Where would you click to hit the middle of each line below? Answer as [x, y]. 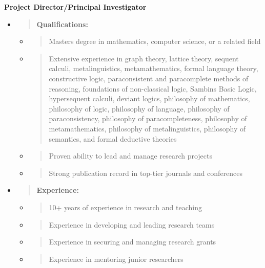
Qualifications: [62, 24]
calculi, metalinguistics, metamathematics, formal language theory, [154, 68]
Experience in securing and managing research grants [132, 242]
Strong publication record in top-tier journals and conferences [146, 173]
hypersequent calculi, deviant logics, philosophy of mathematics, [149, 98]
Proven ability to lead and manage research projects [131, 156]
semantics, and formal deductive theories [113, 138]
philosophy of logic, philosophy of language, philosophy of [139, 108]
